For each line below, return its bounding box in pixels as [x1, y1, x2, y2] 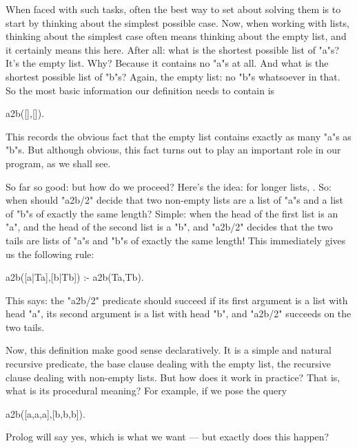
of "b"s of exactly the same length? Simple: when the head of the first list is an [6, 206, 338, 220]
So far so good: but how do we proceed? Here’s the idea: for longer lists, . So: [6, 179, 331, 193]
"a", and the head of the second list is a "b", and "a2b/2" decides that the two [6, 220, 333, 234]
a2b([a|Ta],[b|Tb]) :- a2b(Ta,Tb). [6, 270, 144, 284]
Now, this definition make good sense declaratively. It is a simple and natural [6, 343, 331, 357]
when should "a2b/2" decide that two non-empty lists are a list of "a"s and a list [6, 193, 344, 207]
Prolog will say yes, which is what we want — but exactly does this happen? [6, 429, 329, 444]
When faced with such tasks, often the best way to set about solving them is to [6, 2, 341, 16]
